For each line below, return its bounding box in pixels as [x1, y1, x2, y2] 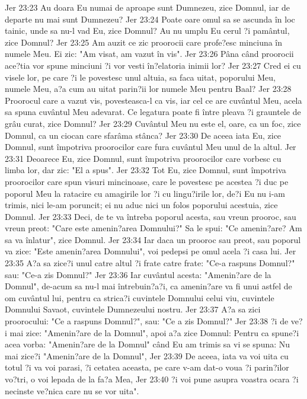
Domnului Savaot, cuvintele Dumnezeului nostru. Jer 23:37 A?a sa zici [5, 303, 261, 315]
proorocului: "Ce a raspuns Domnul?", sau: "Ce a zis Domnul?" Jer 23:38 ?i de [5, 315, 289, 327]
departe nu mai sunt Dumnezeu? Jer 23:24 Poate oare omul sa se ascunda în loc [5, 12, 295, 25]
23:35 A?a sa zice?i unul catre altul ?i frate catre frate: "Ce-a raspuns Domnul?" [5, 257, 295, 269]
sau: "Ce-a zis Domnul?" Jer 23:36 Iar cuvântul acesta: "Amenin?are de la [5, 268, 271, 280]
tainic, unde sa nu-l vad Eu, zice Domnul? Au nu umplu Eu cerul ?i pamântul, [5, 24, 290, 37]
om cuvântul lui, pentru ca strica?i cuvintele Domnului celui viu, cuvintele [5, 291, 274, 304]
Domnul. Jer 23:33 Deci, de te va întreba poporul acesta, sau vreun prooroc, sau [5, 210, 296, 222]
